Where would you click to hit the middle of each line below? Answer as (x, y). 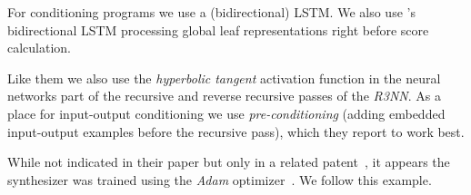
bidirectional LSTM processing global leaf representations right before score (218, 29)
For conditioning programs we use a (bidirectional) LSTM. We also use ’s (211, 12)
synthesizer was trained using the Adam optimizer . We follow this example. (220, 179)
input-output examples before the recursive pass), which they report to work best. (236, 131)
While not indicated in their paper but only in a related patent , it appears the (229, 162)
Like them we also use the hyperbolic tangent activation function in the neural (224, 78)
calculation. (40, 48)
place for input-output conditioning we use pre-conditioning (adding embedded (226, 113)
